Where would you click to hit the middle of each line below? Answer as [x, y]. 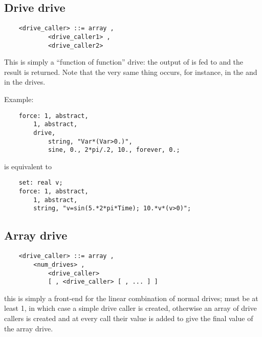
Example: [19, 99]
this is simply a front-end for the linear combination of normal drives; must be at [131, 298]
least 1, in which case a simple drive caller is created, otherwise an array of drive [130, 308]
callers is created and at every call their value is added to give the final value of [129, 318]
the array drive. [29, 328]
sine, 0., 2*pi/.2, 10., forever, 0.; [114, 150]
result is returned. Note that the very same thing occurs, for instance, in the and [131, 72]
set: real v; [41, 183]
